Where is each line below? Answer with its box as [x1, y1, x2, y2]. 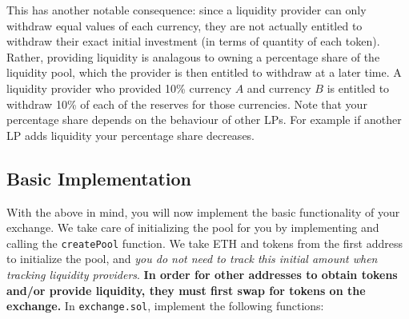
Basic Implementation [6, 165, 192, 190]
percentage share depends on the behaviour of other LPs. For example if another [6, 111, 402, 128]
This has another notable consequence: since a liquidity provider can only [6, 2, 367, 18]
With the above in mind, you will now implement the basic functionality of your [6, 203, 400, 220]
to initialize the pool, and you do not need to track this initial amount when [6, 250, 378, 267]
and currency [247, 79, 311, 96]
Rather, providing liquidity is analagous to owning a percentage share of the [6, 48, 380, 65]
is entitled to [327, 79, 390, 96]
